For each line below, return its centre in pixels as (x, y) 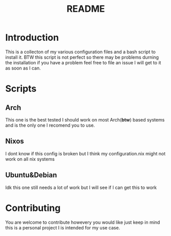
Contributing (33, 208)
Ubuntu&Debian (31, 175)
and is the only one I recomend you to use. (50, 125)
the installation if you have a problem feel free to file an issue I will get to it (83, 62)
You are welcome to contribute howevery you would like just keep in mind (83, 222)
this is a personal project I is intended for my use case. (63, 227)
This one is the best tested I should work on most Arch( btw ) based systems (85, 120)
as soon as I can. (23, 68)
